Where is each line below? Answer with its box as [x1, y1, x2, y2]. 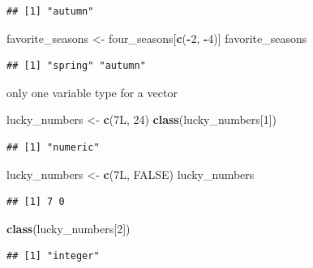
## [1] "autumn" [6, 6, 94, 17]
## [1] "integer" [6, 250, 100, 262]
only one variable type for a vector [6, 83, 178, 100]
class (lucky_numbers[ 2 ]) [6, 219, 131, 236]
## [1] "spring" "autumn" [6, 60, 146, 72]
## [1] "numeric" [6, 141, 100, 153]
